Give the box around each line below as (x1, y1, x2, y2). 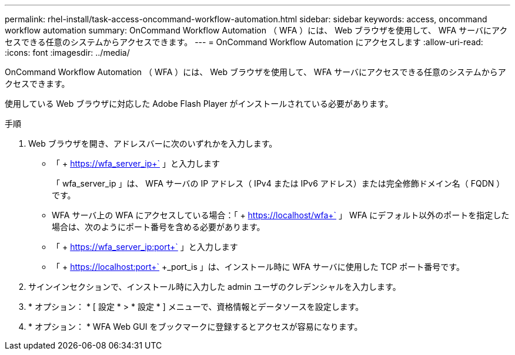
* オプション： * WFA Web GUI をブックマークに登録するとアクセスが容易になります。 (28, 322, 363, 332)
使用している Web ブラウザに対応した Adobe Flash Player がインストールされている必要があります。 (5, 99, 393, 109)
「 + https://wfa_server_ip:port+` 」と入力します (52, 242, 238, 252)
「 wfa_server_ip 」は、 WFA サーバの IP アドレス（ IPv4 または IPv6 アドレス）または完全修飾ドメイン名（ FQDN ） (52, 178, 505, 188)
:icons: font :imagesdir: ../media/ (5, 48, 130, 58)
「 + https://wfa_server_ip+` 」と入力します (52, 158, 220, 168)
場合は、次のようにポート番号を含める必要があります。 (52, 222, 265, 232)
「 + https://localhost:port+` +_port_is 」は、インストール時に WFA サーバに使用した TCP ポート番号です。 (52, 262, 464, 272)
